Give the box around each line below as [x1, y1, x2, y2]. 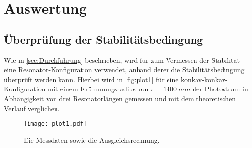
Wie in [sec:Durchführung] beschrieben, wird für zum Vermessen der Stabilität [4, 55, 240, 65]
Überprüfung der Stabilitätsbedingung [4, 31, 203, 47]
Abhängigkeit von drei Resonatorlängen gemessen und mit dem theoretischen [4, 93, 236, 103]
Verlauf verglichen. [4, 103, 60, 113]
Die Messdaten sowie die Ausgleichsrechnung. [24, 134, 160, 145]
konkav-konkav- [181, 74, 228, 84]
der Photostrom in [193, 84, 248, 94]
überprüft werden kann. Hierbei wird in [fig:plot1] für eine [4, 74, 179, 84]
